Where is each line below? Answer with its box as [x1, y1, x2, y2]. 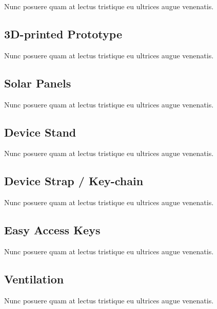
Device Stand [4, 124, 76, 140]
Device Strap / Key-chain [4, 173, 144, 189]
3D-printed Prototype [4, 26, 122, 41]
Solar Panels [4, 75, 71, 91]
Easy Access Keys [4, 222, 101, 238]
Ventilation [4, 271, 64, 286]
